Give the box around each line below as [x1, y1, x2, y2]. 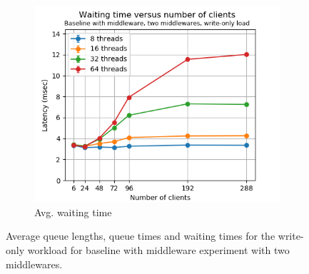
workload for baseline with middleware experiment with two [27, 242, 290, 257]
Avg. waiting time [34, 204, 112, 219]
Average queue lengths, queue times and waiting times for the [6, 228, 275, 243]
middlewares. [6, 256, 63, 271]
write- [278, 228, 304, 243]
